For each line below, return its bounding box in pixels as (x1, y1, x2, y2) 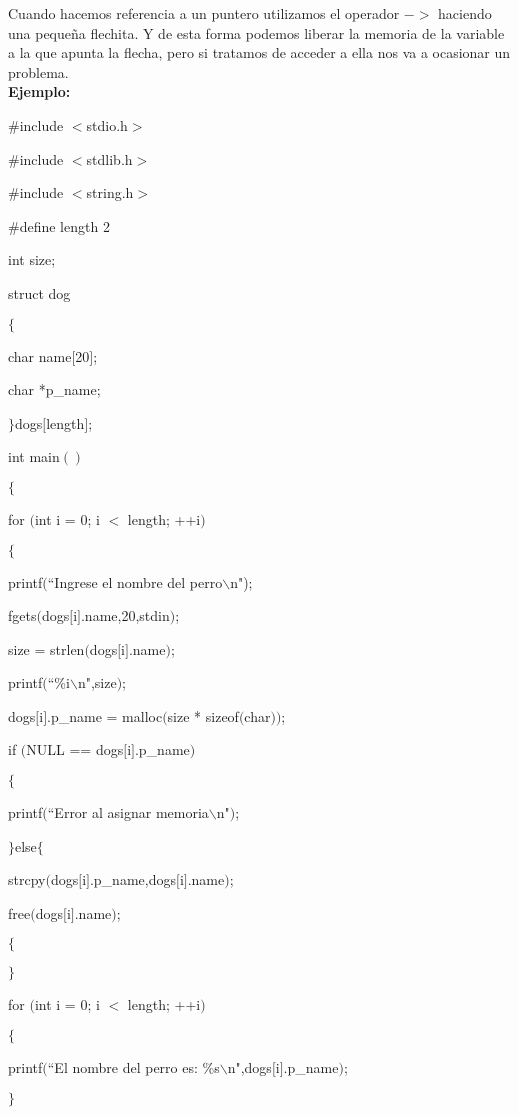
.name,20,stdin (80, 605, 170, 626)
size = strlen (8, 638, 85, 659)
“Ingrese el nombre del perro (47, 571, 223, 592)
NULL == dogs (26, 739, 124, 760)
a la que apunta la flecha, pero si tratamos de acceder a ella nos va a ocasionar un (8, 42, 511, 63)
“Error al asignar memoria (47, 802, 209, 823)
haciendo (438, 3, 492, 23)
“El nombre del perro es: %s (47, 1057, 220, 1078)
